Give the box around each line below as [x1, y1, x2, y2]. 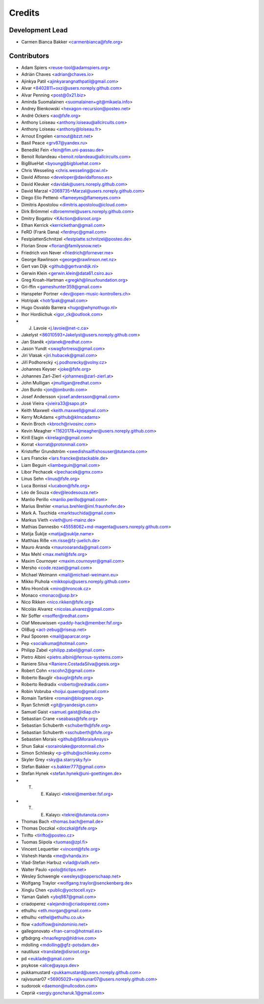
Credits [9, 7, 40, 18]
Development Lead [9, 26, 68, 34]
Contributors [9, 51, 49, 60]
